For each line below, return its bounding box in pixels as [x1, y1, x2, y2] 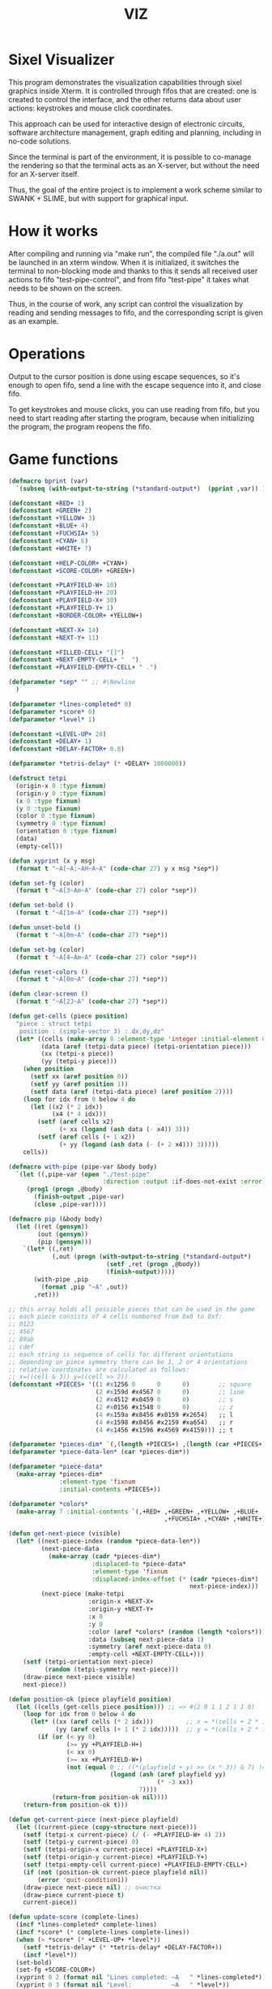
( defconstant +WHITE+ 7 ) [8, 545, 92, 553]
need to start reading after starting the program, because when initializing [8, 413, 255, 423]
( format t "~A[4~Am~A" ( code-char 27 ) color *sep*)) [15, 953, 198, 962]
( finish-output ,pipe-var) [33, 1193, 125, 1201]
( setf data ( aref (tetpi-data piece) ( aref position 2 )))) [29, 1087, 233, 1096]
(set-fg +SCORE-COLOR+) [15, 1965, 96, 1974]
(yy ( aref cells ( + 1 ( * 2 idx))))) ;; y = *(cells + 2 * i [55, 1725, 266, 1733]
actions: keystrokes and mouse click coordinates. [8, 103, 173, 113]
